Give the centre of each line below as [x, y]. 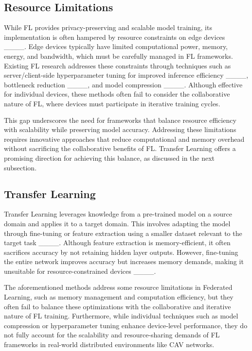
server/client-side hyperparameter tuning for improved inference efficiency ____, [126, 75]
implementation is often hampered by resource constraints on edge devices [115, 37]
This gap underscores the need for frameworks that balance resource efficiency [120, 120]
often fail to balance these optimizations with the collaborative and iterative [117, 306]
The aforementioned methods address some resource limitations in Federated [118, 287]
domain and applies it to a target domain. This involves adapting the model [117, 223]
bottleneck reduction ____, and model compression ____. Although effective [123, 84]
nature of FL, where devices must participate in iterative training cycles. [112, 103]
